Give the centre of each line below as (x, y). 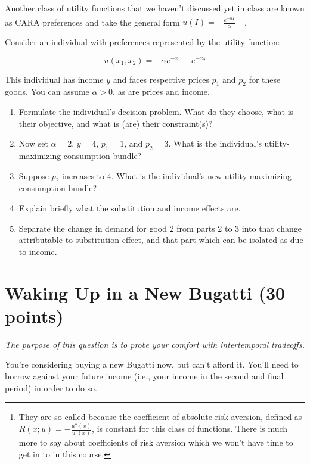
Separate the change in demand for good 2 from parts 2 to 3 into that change (160, 228)
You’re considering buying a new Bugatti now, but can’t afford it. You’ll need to (152, 364)
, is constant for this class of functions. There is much (190, 429)
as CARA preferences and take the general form (92, 22)
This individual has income (54, 79)
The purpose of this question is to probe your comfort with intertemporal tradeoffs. (155, 344)
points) (34, 315)
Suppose (34, 175)
